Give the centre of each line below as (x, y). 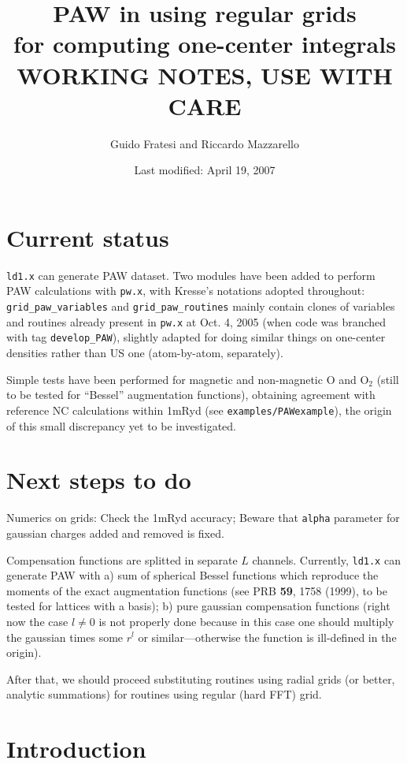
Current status (88, 237)
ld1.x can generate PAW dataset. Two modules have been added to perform (191, 275)
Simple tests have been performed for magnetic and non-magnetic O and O (188, 379)
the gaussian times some (65, 637)
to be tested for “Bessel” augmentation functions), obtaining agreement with (191, 395)
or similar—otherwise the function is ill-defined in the (267, 637)
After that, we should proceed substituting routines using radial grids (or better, (201, 678)
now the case (37, 621)
